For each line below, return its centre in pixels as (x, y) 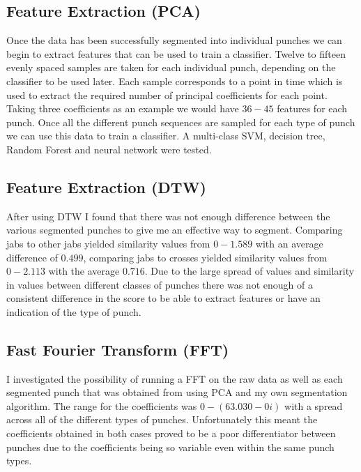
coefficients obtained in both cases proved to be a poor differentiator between (171, 433)
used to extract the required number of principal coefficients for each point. (167, 94)
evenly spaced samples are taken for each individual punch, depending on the (171, 67)
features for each (312, 108)
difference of (32, 257)
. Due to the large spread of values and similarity (249, 271)
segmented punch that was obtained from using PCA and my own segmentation (177, 392)
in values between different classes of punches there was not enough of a (160, 284)
